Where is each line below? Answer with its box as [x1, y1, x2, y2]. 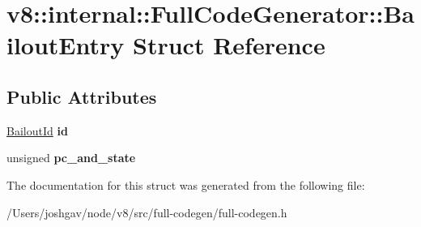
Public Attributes [6, 84, 157, 109]
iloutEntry [6, 28, 125, 62]
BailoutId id [6, 122, 68, 139]
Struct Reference [133, 28, 325, 62]
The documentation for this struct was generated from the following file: [6, 176, 365, 193]
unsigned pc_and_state [6, 149, 136, 166]
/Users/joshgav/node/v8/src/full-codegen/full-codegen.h [6, 203, 287, 221]
